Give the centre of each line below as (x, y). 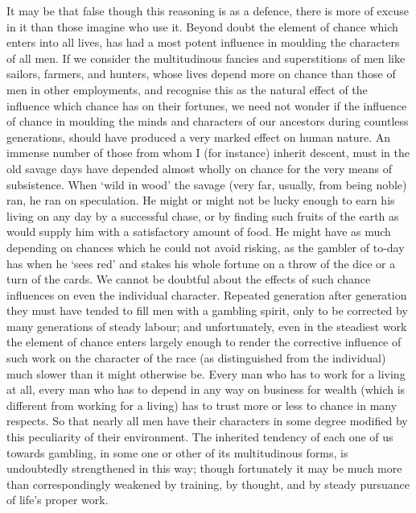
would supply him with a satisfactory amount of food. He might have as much (199, 232)
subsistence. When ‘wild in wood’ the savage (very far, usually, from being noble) (207, 184)
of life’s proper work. (58, 500)
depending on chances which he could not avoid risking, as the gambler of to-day (206, 247)
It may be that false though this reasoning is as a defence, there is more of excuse (208, 10)
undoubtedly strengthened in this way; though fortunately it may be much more (204, 468)
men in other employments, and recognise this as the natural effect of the (187, 89)
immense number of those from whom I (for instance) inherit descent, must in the (208, 153)
